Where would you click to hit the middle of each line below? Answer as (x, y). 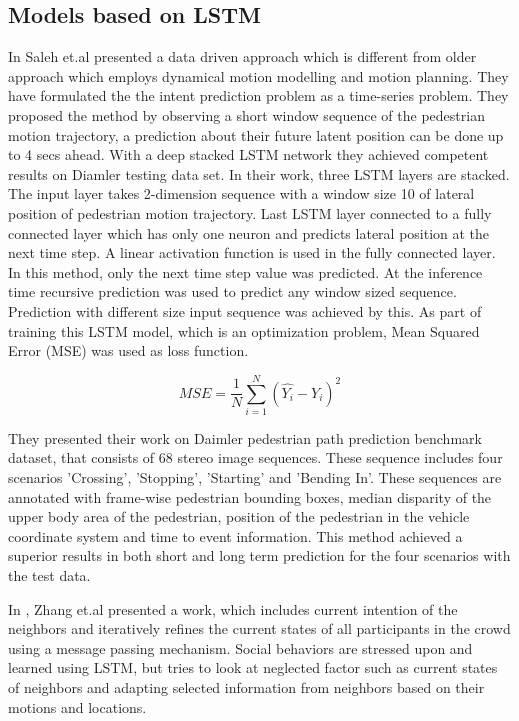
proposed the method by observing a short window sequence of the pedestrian (246, 114)
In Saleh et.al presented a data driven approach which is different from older (242, 56)
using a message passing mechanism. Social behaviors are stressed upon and (240, 647)
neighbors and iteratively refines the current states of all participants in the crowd (259, 628)
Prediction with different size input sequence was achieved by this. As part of (245, 310)
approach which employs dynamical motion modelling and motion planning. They (258, 75)
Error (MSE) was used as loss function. (128, 350)
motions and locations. (77, 706)
